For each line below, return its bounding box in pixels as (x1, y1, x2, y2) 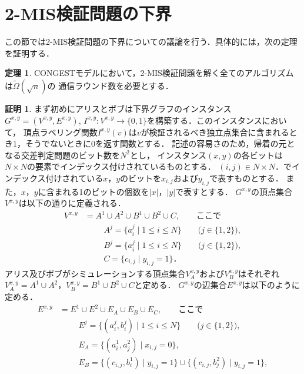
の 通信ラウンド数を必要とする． (47, 79, 173, 91)
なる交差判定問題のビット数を (5, 148, 120, 161)
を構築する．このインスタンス (146, 114, 262, 126)
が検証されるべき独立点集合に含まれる (141, 125, 289, 138)
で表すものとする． (209, 171, 283, 184)
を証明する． (5, 47, 54, 59)
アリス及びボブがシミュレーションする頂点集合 (5, 267, 186, 279)
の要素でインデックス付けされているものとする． (27, 160, 216, 173)
